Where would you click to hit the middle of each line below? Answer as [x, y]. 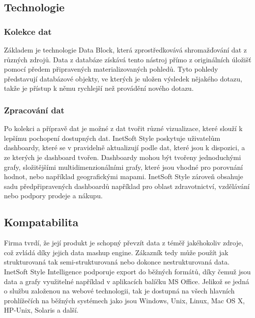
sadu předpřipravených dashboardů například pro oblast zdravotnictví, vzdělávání [127, 186]
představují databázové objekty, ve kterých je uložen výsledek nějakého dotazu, [123, 78]
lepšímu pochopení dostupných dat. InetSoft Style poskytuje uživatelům [112, 138]
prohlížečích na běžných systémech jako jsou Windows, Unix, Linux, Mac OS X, [125, 300]
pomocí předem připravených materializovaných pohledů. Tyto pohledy [111, 69]
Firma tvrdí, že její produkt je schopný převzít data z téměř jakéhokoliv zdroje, [124, 243]
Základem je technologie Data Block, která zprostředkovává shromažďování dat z [126, 50]
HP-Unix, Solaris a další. [41, 310]
